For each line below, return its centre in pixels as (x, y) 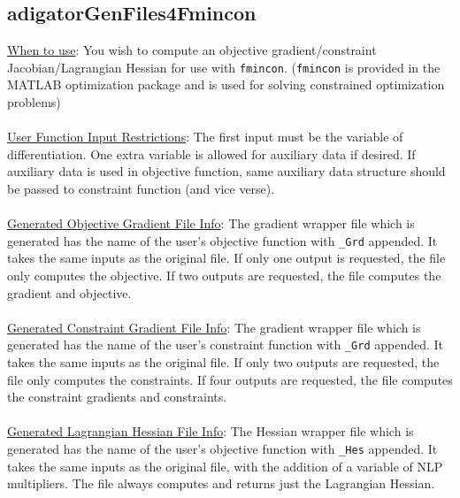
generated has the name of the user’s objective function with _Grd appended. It (222, 240)
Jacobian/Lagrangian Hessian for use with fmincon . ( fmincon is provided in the (224, 67)
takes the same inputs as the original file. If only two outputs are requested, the (223, 362)
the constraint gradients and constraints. (117, 397)
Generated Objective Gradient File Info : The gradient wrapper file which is (211, 223)
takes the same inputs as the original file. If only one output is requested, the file (226, 258)
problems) (34, 102)
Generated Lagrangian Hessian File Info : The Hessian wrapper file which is (211, 431)
